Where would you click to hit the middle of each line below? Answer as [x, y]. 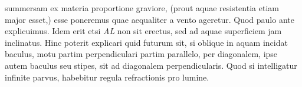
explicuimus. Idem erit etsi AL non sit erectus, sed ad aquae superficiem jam [143, 31]
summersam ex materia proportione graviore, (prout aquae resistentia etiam [142, 8]
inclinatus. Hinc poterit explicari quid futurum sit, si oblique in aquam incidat [146, 42]
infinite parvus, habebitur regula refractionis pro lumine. [107, 77]
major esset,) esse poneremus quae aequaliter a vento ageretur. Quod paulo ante [150, 19]
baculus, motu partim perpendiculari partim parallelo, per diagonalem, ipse [141, 54]
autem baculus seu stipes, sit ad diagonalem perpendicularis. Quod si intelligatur [151, 65]
